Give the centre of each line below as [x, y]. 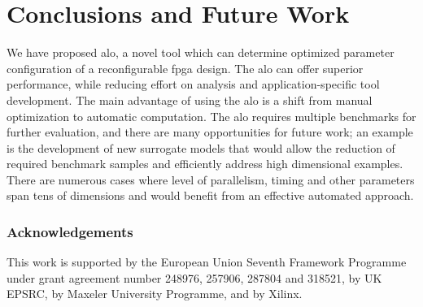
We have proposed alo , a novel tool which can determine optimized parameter [201, 52]
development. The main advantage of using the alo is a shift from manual [190, 99]
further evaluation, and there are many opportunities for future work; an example [210, 132]
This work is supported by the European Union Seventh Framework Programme [207, 262]
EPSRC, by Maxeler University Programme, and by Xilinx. [155, 294]
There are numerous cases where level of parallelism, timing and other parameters [211, 179]
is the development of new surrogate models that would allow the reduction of [201, 147]
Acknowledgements [70, 231]
